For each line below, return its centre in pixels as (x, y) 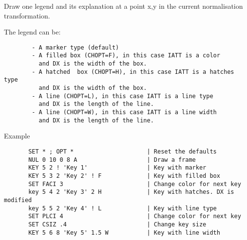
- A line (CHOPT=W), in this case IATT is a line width (124, 112)
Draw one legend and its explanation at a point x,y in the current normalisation (123, 6)
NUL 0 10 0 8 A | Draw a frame (112, 160)
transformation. (27, 15)
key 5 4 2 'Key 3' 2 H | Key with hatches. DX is (131, 192)
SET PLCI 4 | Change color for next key (135, 216)
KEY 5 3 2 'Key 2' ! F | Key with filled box (124, 176)
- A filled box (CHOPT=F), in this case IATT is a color (126, 56)
